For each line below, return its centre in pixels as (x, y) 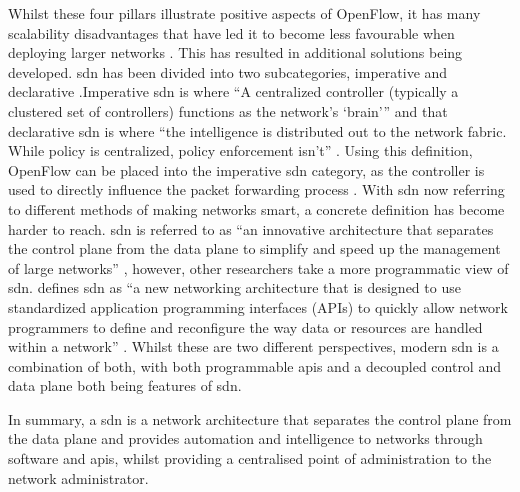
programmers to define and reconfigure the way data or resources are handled (245, 326)
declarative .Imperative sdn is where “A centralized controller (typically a (233, 91)
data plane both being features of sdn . (125, 385)
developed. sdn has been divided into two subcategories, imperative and (228, 71)
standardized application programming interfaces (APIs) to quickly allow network (258, 306)
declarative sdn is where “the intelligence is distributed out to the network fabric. (257, 130)
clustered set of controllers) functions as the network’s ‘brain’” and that (228, 110)
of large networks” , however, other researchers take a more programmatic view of (258, 267)
